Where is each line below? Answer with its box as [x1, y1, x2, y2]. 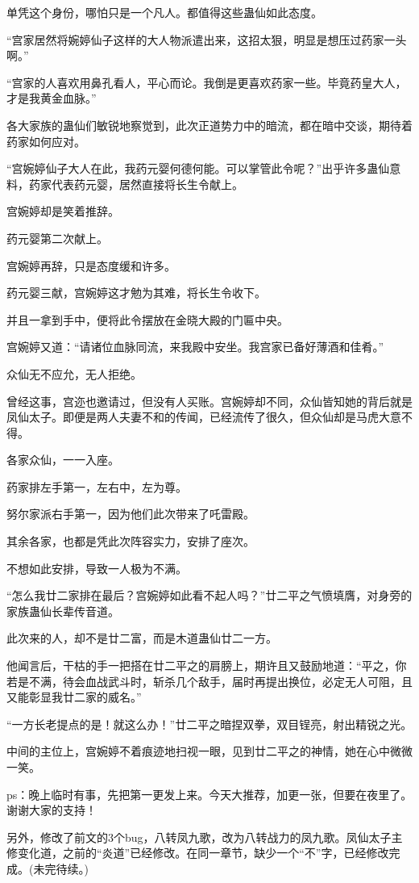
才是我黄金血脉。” [6, 90, 97, 107]
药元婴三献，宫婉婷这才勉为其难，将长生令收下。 [6, 284, 266, 301]
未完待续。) [33, 860, 89, 877]
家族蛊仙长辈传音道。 [6, 602, 119, 619]
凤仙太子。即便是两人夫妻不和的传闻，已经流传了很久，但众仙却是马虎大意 [6, 408, 401, 425]
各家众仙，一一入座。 [6, 451, 119, 468]
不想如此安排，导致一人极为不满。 [6, 559, 187, 576]
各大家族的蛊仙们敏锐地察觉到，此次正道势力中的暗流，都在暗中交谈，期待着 [6, 116, 413, 133]
